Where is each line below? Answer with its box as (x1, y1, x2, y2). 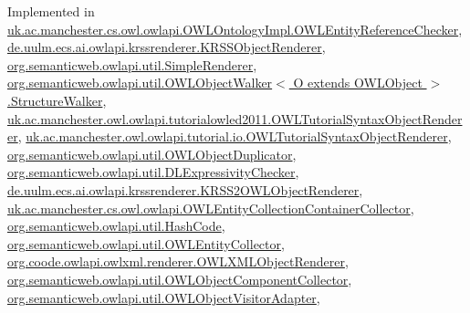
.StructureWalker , (7, 90, 107, 110)
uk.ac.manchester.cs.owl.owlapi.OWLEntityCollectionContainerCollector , (7, 198, 414, 217)
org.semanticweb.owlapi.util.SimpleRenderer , (7, 55, 257, 74)
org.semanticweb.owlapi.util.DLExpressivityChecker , (7, 162, 299, 182)
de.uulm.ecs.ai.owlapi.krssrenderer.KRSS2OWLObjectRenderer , (7, 180, 363, 199)
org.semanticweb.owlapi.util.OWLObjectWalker (7, 73, 273, 92)
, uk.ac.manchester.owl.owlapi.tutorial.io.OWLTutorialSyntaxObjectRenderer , (17, 127, 452, 146)
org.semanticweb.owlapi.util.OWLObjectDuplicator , (7, 144, 297, 163)
